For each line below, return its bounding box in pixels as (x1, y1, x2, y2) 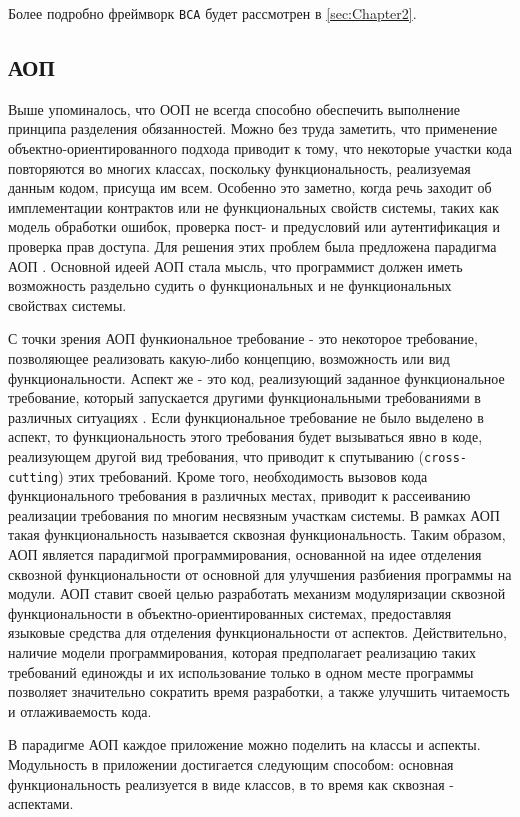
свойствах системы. (8, 294, 127, 315)
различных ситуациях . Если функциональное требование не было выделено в (8, 406, 484, 427)
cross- (424, 450, 467, 465)
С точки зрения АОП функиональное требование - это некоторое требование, (8, 328, 478, 349)
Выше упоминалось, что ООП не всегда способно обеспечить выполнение (8, 98, 460, 119)
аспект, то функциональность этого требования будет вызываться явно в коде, (8, 426, 483, 447)
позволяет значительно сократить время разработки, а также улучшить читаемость (8, 681, 510, 702)
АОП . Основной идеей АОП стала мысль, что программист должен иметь (8, 255, 463, 276)
